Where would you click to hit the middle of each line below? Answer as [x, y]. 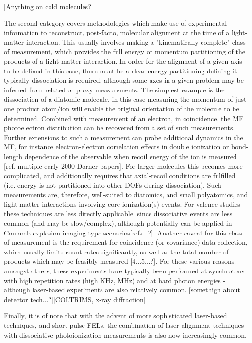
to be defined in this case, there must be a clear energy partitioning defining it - [123, 70]
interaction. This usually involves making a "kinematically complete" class [136, 42]
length [13, 156]
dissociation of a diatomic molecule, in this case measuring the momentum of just [125, 99]
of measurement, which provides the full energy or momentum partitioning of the [125, 51]
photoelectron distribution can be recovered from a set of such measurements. [119, 128]
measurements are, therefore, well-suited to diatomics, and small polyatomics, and [126, 194]
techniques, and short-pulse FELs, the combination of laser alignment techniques [124, 325]
